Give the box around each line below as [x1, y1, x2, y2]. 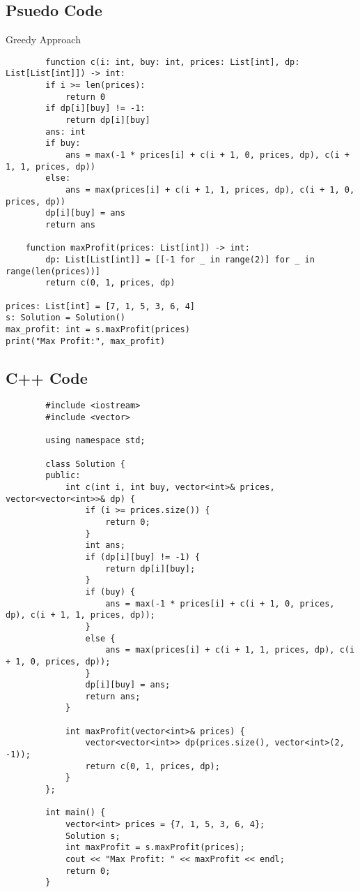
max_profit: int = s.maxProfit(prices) [6, 324, 190, 334]
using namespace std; [45, 436, 146, 446]
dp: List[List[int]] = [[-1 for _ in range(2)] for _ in [45, 254, 315, 265]
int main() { [45, 808, 106, 818]
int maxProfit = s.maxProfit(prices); [65, 842, 245, 853]
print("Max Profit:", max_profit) [6, 336, 166, 346]
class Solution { [45, 459, 125, 469]
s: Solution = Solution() [6, 313, 125, 323]
